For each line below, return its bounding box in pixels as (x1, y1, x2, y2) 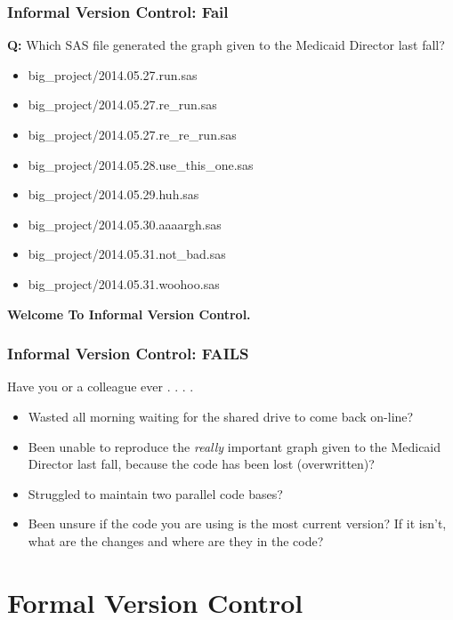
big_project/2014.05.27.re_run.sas (28, 95, 217, 114)
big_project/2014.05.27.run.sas (28, 65, 198, 84)
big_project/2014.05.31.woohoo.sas (28, 274, 220, 293)
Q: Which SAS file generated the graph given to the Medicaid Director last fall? (7, 36, 445, 54)
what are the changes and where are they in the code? (28, 531, 324, 550)
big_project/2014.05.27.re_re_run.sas (28, 125, 237, 143)
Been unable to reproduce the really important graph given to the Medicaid (28, 437, 441, 455)
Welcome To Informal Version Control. (7, 304, 251, 323)
